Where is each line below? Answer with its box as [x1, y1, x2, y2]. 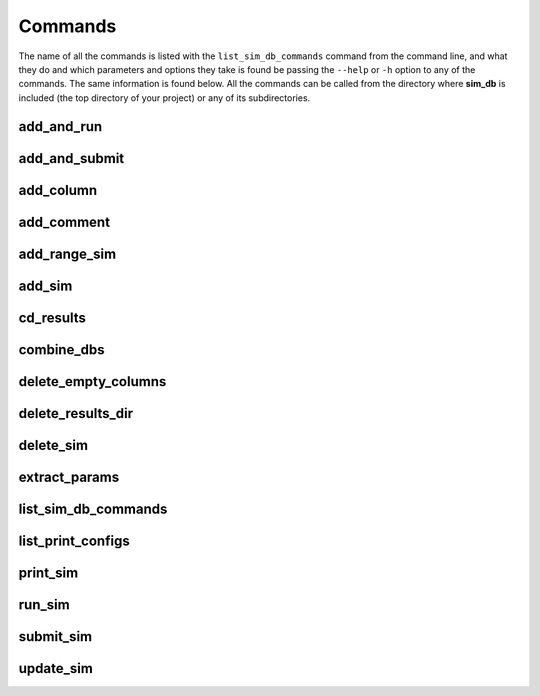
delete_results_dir [18, 405, 134, 422]
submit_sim [18, 628, 93, 645]
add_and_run [18, 118, 103, 135]
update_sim [18, 660, 94, 677]
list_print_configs [18, 532, 130, 549]
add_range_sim [18, 245, 117, 262]
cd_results [18, 309, 87, 326]
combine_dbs [18, 341, 105, 358]
